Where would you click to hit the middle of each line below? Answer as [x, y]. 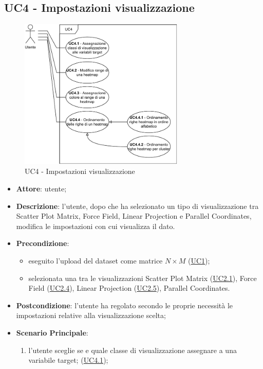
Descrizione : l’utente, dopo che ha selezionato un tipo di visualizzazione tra [137, 206]
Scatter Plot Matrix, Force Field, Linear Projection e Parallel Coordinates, [134, 216]
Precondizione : [43, 243]
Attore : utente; [41, 188]
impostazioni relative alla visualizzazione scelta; [91, 315]
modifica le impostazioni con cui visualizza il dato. [96, 226]
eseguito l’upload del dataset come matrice [96, 260]
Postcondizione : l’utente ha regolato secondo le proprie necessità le [125, 305]
